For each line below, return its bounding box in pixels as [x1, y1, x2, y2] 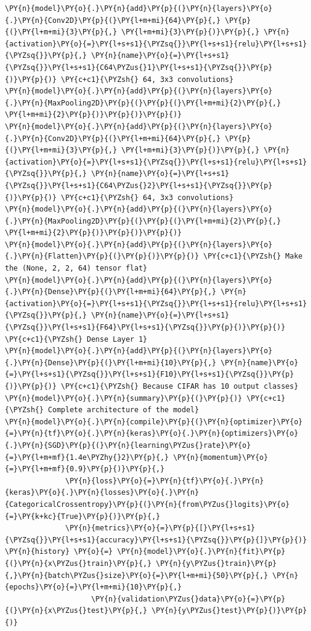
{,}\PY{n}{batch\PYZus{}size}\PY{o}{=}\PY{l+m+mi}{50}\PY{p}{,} [5, 571, 268, 580]
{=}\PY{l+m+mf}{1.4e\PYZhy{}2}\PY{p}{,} [5, 453, 169, 462]
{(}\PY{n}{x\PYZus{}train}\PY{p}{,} [5, 559, 152, 568]
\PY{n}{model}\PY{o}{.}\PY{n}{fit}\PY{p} [117, 547, 286, 556]
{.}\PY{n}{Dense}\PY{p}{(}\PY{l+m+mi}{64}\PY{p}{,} [5, 287, 216, 297]
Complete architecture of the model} [48, 406, 199, 415]
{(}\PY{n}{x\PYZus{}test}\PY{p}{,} [5, 606, 148, 615]
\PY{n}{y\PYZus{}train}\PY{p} [155, 559, 277, 568]
